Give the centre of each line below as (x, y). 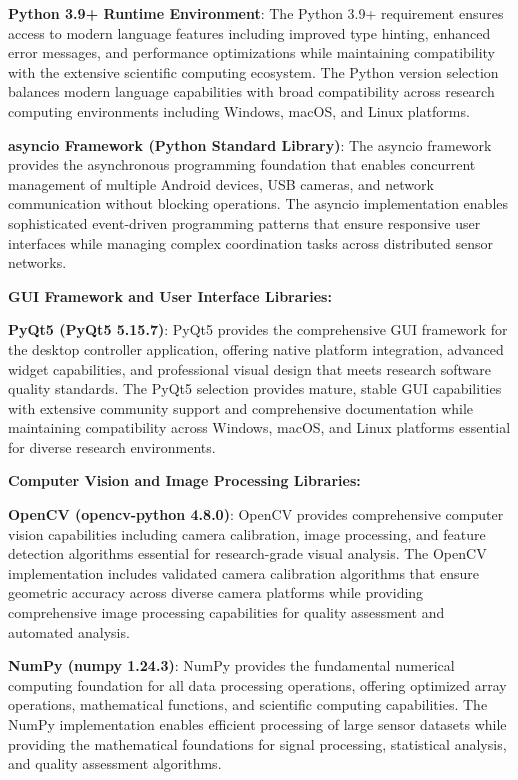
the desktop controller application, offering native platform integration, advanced (256, 348)
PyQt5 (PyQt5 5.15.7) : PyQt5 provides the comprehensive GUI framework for (258, 329)
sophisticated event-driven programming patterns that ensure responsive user (244, 222)
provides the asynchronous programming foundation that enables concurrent (242, 164)
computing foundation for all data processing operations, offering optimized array (257, 684)
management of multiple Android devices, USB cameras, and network (221, 183)
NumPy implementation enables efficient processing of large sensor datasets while (257, 724)
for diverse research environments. (112, 446)
